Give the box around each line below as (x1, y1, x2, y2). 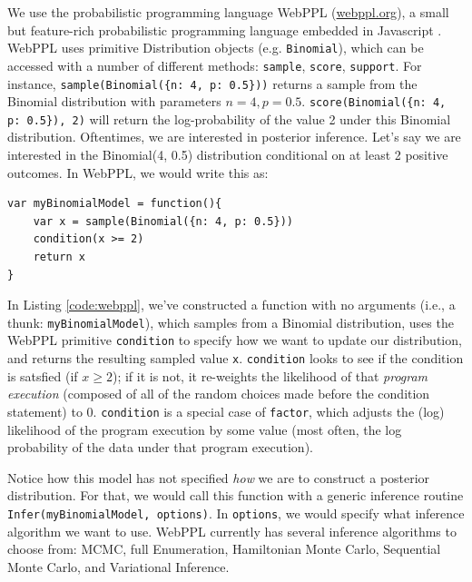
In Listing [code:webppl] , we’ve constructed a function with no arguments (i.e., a (7, 295, 456, 314)
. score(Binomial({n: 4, (301, 92, 447, 111)
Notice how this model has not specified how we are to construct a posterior (7, 468, 430, 487)
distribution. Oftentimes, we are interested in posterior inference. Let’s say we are (7, 127, 461, 146)
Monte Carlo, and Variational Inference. (7, 557, 230, 576)
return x (33, 251, 85, 264)
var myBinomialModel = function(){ (7, 197, 222, 211)
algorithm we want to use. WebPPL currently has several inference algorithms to (7, 521, 457, 540)
